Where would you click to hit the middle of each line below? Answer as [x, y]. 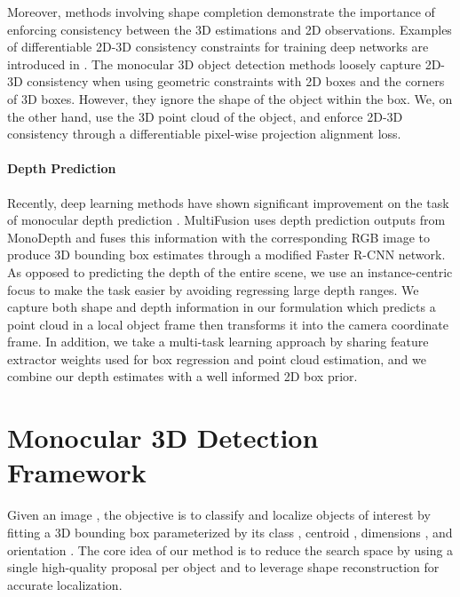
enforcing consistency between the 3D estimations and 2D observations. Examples [230, 29]
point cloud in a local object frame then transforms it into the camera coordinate [228, 324]
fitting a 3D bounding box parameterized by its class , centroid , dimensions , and [230, 532]
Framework [77, 472]
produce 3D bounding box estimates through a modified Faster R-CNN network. [226, 255]
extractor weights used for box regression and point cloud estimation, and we [217, 358]
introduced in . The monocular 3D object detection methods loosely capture [214, 64]
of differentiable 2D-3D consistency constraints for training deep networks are [218, 47]
